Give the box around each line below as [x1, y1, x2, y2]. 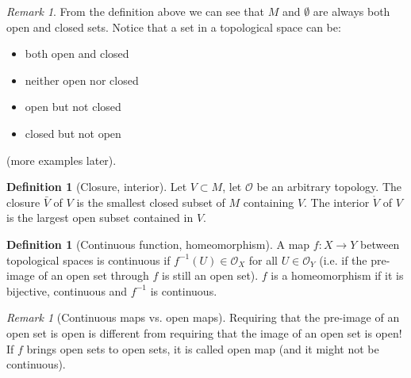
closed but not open [25, 124, 121, 141]
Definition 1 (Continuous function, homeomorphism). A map [6, 235, 310, 252]
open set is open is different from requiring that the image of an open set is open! [6, 324, 402, 341]
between [360, 235, 400, 252]
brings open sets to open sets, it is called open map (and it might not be [26, 340, 379, 357]
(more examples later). [6, 151, 117, 168]
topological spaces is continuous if [6, 251, 171, 268]
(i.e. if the [319, 251, 367, 268]
